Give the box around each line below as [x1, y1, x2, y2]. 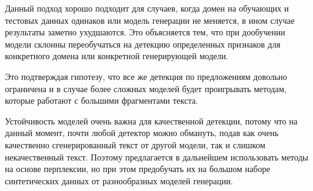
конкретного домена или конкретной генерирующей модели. [5, 49, 229, 62]
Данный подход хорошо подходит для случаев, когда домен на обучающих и [5, 2, 289, 14]
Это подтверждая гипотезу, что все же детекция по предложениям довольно [5, 70, 287, 82]
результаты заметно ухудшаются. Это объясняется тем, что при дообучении [5, 26, 286, 38]
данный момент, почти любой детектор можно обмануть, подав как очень [5, 126, 279, 139]
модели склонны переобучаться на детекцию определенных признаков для [5, 37, 281, 50]
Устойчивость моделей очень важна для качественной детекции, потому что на [5, 114, 298, 127]
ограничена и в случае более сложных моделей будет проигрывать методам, [5, 82, 287, 95]
